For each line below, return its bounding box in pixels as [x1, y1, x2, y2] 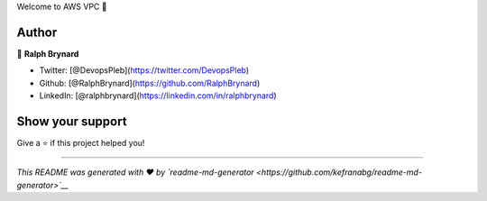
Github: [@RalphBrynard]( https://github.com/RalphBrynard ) [39, 78, 261, 88]
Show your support [16, 114, 127, 129]
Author [16, 24, 58, 40]
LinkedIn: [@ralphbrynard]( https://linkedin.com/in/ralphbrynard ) [39, 90, 277, 101]
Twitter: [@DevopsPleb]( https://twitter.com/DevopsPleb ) [39, 65, 250, 76]
